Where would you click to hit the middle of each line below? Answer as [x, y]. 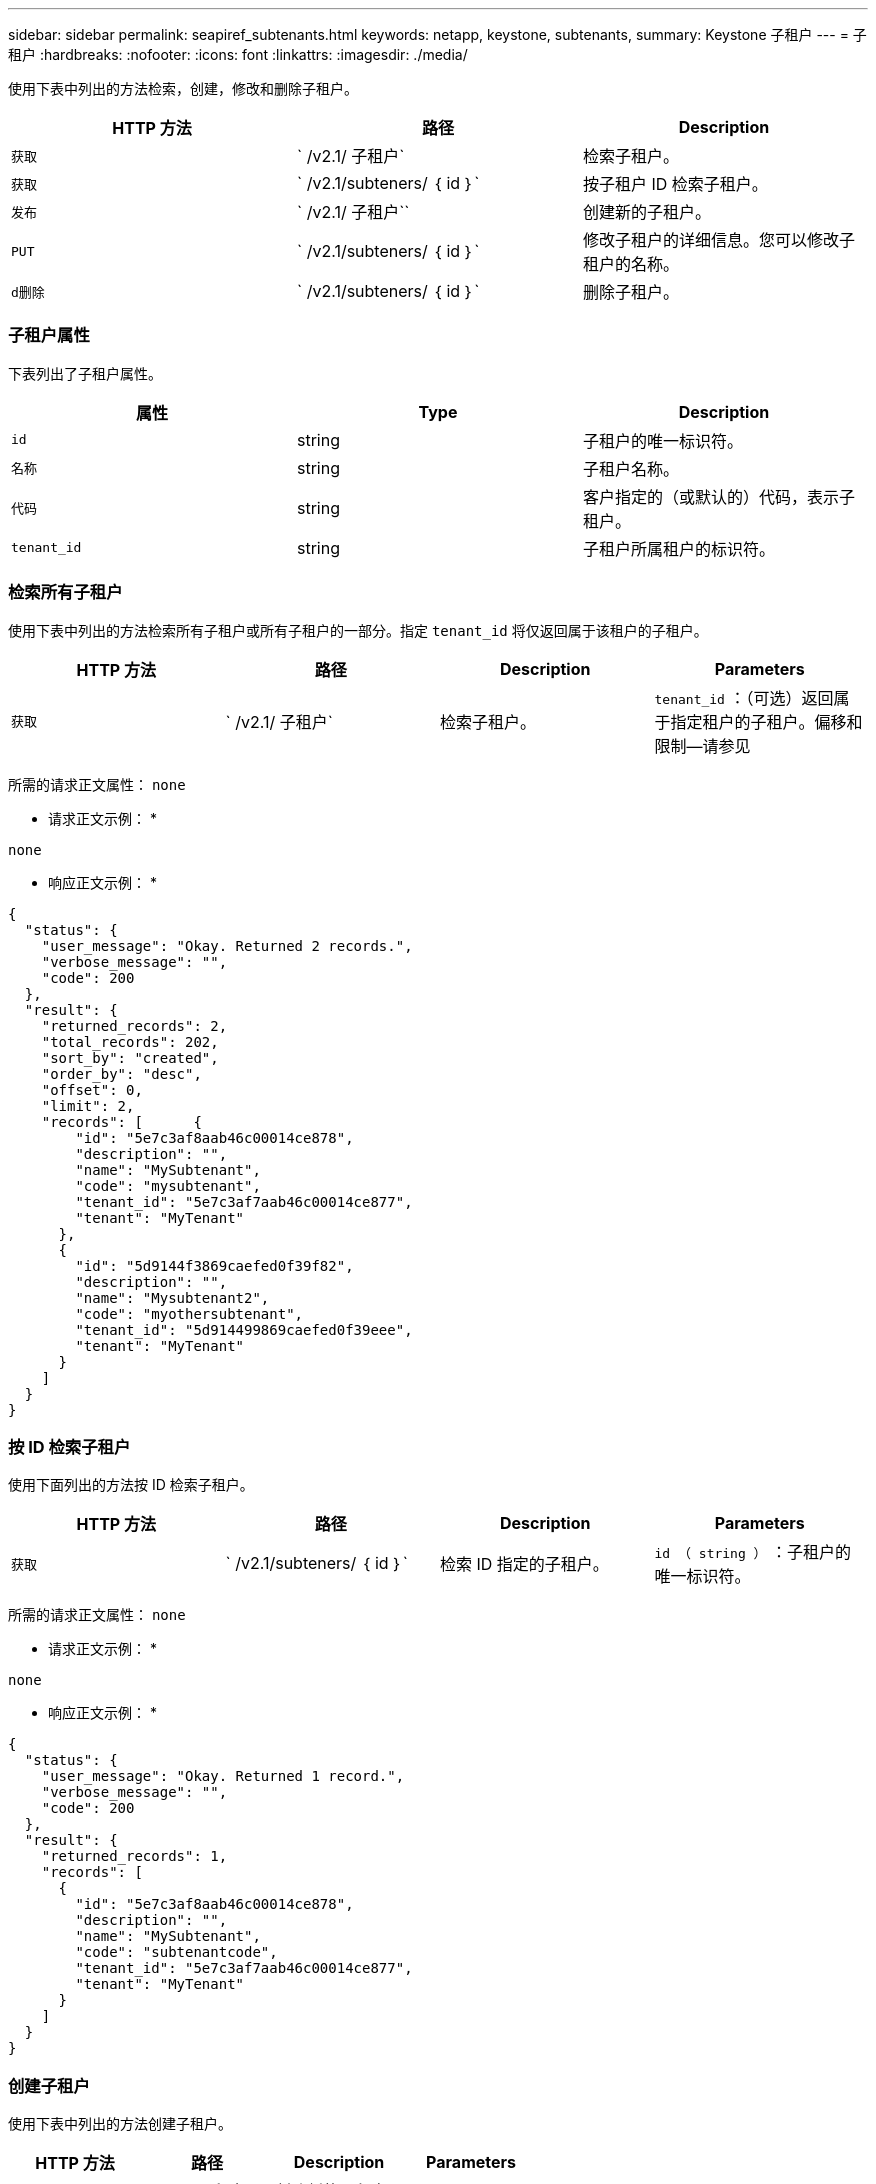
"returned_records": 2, [134, 1025]
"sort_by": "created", [130, 1057]
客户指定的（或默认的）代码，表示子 [718, 496]
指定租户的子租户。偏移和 [766, 721]
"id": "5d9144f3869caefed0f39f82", [214, 1265]
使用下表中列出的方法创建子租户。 [120, 2123]
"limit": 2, [88, 1105]
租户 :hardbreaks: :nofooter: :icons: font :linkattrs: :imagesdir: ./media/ [238, 54]
